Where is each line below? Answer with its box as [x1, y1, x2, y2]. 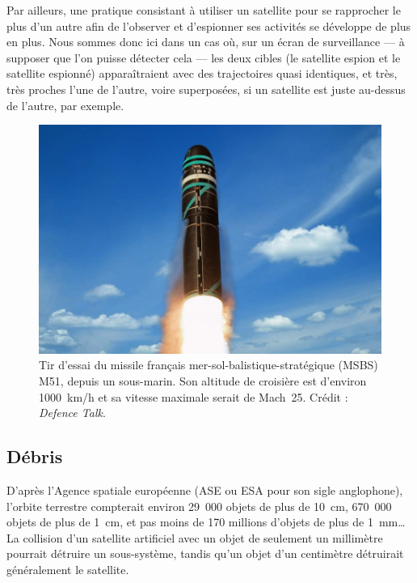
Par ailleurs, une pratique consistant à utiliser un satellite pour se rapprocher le [6, 2, 401, 18]
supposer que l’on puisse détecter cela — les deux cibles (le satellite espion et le [6, 49, 401, 66]
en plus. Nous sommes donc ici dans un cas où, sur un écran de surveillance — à [6, 33, 405, 50]
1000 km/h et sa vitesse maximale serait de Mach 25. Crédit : [39, 388, 348, 405]
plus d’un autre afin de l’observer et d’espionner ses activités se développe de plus [6, 17, 411, 34]
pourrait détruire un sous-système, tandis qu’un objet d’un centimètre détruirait [6, 545, 404, 562]
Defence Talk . [39, 404, 106, 421]
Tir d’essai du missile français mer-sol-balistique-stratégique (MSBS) [39, 356, 378, 373]
